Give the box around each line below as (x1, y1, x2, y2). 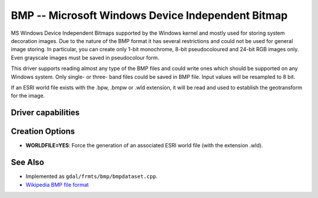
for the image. (11, 92, 45, 100)
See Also (11, 157, 44, 167)
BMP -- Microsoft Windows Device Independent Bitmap (11, 9, 288, 22)
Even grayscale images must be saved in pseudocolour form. (11, 54, 160, 61)
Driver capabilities (11, 108, 80, 118)
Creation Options (11, 127, 75, 137)
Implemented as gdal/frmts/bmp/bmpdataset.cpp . (25, 173, 158, 180)
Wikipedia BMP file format (25, 181, 89, 188)
